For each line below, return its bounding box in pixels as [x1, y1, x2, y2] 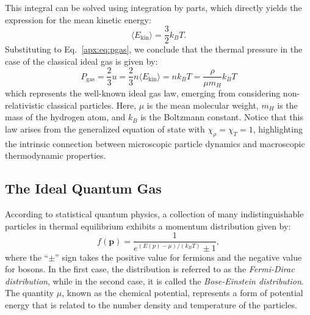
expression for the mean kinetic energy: [5, 13, 151, 26]
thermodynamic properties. [5, 149, 106, 162]
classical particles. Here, [46, 98, 137, 111]
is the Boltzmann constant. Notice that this [140, 110, 304, 123]
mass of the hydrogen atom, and [5, 110, 126, 123]
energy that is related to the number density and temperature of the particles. [5, 298, 297, 311]
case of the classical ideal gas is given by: [5, 54, 158, 67]
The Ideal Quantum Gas [5, 179, 162, 198]
